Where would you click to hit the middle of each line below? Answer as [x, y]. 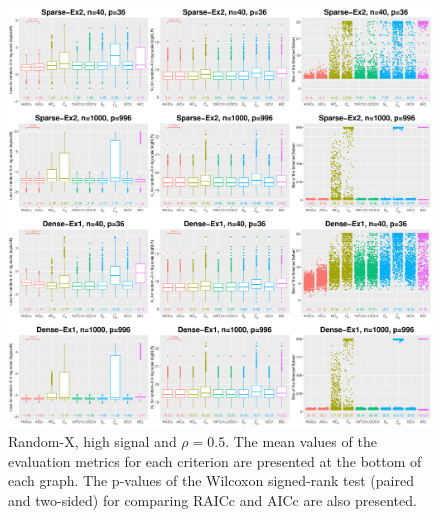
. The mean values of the [301, 441]
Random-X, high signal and [92, 441]
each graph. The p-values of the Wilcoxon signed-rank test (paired [211, 480]
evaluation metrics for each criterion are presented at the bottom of [215, 460]
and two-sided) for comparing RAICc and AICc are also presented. [212, 499]
